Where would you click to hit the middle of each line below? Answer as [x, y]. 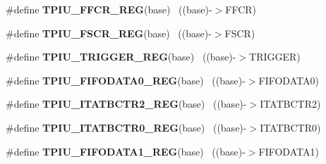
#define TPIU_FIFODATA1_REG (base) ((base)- [126, 151]
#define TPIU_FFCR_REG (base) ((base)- [109, 9]
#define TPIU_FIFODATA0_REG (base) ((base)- [126, 80]
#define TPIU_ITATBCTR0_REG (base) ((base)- [126, 127]
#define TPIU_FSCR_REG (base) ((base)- [109, 33]
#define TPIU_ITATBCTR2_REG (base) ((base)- [126, 104]
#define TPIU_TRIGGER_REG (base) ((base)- [121, 57]
